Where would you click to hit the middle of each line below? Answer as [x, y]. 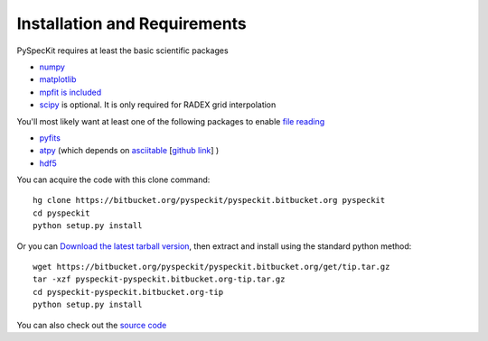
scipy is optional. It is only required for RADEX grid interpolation [158, 105]
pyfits [50, 138]
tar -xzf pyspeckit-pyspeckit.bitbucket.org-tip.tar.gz [159, 279]
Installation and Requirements [132, 23]
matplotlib [58, 79]
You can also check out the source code [92, 325]
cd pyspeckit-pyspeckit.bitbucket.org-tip [128, 292]
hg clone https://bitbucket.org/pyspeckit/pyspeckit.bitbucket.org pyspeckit [209, 200]
